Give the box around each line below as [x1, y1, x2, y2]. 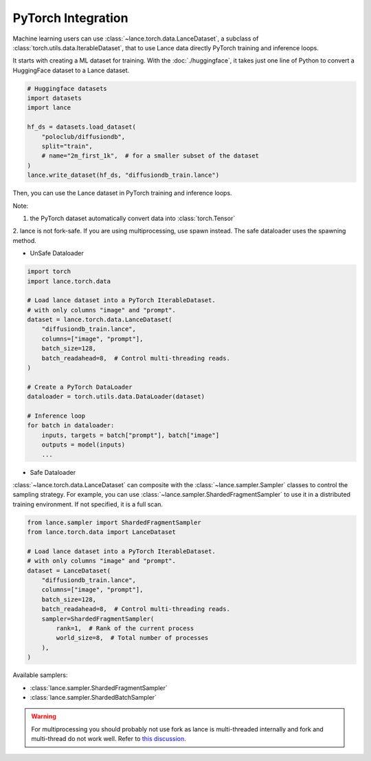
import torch [27, 268, 71, 275]
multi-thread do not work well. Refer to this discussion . [31, 735, 187, 743]
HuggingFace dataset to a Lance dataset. [12, 66, 130, 74]
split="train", [41, 142, 93, 151]
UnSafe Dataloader [30, 249, 84, 257]
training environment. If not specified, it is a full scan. [12, 500, 164, 508]
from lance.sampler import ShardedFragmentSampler [27, 518, 202, 526]
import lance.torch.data [27, 277, 111, 285]
